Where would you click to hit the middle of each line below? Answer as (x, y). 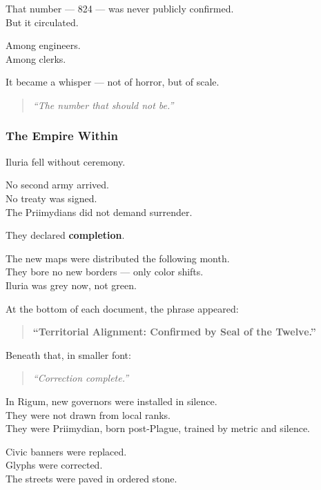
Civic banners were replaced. (66, 451)
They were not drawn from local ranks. (88, 414)
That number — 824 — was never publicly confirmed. (120, 8)
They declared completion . (65, 235)
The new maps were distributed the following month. (118, 258)
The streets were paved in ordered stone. (91, 478)
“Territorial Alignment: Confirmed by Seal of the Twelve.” (174, 332)
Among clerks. (36, 58)
